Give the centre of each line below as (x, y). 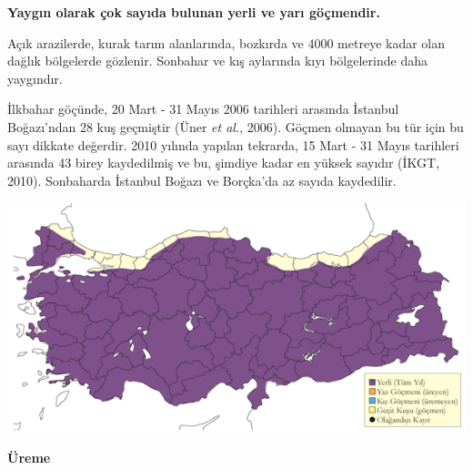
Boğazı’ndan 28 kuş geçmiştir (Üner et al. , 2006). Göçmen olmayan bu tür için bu (236, 126)
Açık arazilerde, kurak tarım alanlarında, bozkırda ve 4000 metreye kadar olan (226, 42)
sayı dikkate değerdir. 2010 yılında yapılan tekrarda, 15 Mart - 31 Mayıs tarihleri (233, 144)
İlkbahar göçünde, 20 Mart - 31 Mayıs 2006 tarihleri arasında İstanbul (203, 109)
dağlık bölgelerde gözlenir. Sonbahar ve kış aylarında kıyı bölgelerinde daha (217, 61)
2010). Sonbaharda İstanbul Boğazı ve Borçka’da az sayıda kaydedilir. (202, 180)
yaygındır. (35, 78)
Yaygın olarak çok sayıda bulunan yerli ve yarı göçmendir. (194, 12)
